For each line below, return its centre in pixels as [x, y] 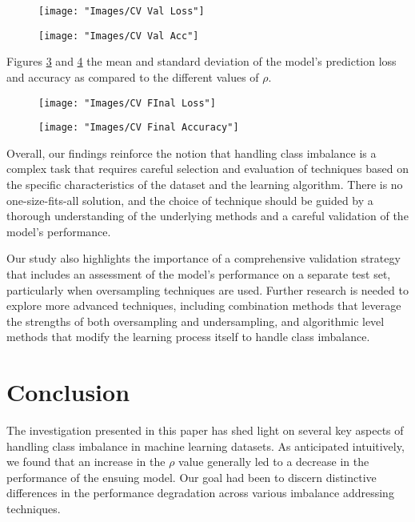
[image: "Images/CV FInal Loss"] [127, 103]
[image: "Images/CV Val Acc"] [119, 36]
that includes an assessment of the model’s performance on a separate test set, [199, 273]
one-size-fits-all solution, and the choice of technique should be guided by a [190, 200]
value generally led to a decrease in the [274, 462]
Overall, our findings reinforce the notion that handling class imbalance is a [192, 153]
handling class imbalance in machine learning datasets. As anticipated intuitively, [206, 446]
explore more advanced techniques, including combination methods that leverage [204, 305]
